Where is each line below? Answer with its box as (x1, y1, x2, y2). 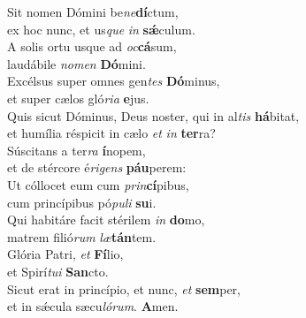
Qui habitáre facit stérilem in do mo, (7, 210, 205, 229)
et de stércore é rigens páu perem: (7, 158, 187, 177)
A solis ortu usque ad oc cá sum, (7, 37, 177, 56)
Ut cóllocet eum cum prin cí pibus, (7, 175, 189, 193)
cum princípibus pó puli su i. (7, 193, 157, 211)
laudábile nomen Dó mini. (7, 54, 146, 72)
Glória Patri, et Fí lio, (7, 245, 124, 263)
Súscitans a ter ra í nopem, (7, 140, 146, 159)
